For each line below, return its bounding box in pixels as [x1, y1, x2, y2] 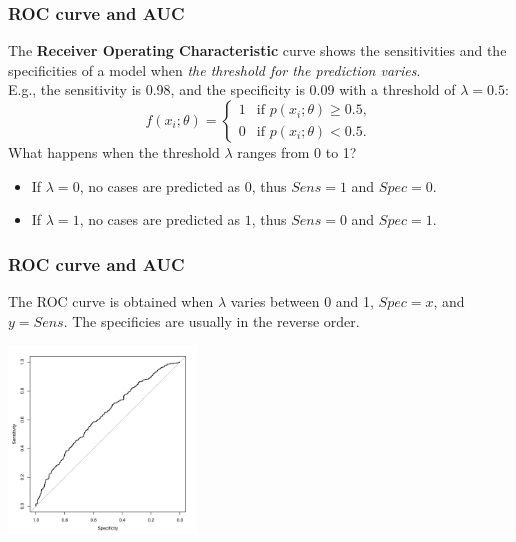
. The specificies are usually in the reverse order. [63, 310, 360, 331]
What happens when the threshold [8, 142, 220, 162]
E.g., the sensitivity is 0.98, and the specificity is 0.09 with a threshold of [8, 79, 456, 100]
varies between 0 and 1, [230, 291, 374, 311]
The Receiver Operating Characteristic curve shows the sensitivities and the [8, 40, 507, 61]
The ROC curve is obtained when [8, 291, 214, 311]
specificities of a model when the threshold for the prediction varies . [8, 59, 421, 80]
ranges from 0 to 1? [237, 142, 357, 162]
